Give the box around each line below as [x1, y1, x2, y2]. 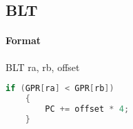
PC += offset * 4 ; [45, 103, 130, 114]
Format [6, 33, 41, 48]
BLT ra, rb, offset [6, 59, 80, 74]
